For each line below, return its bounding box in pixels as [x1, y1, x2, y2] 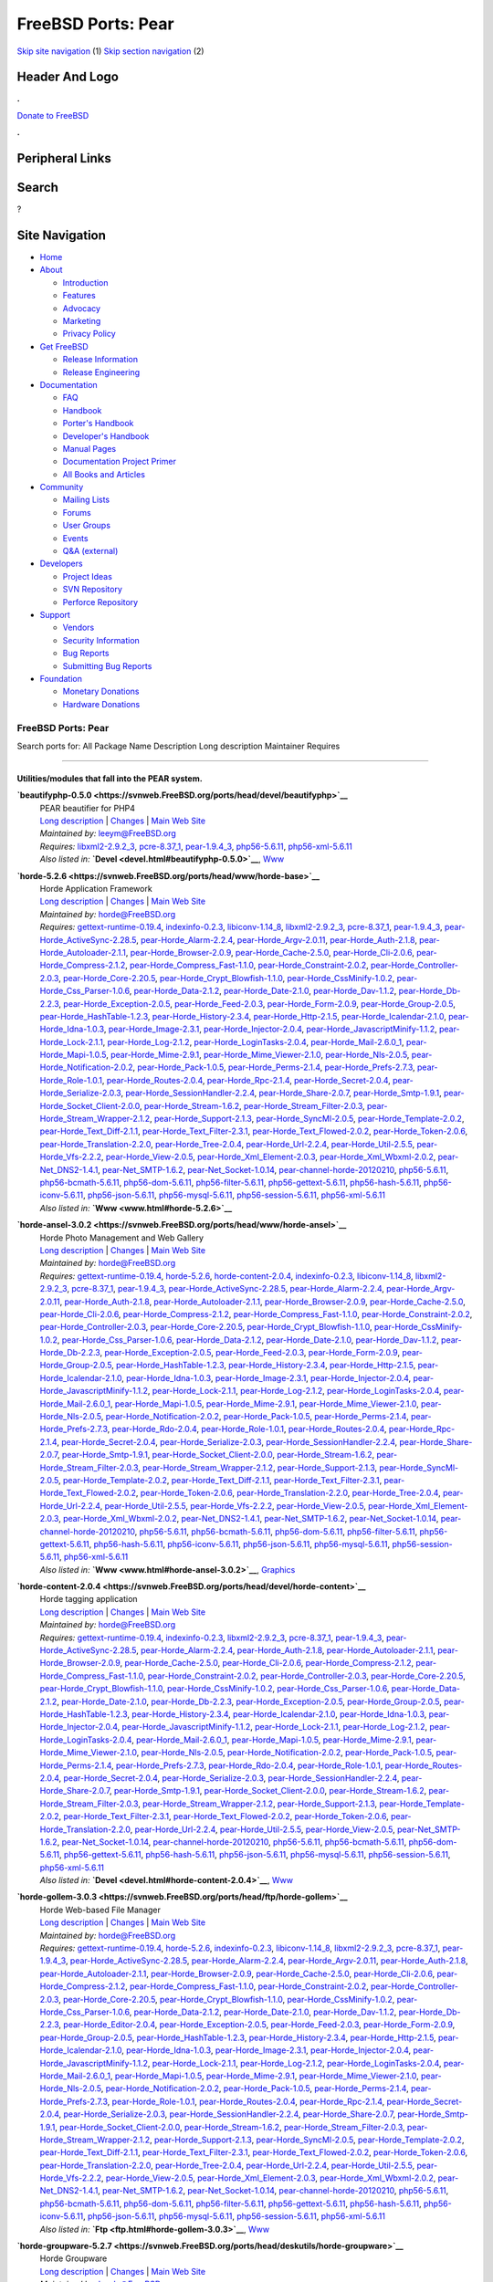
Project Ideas [62, 570, 113, 581]
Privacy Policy [62, 329, 116, 340]
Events [62, 532, 89, 543]
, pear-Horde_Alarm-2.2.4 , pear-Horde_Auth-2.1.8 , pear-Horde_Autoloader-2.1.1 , [135, 1645, 435, 1656]
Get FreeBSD [39, 340, 89, 351]
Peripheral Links [16, 151, 111, 166]
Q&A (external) [62, 546, 119, 557]
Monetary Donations [62, 686, 140, 697]
